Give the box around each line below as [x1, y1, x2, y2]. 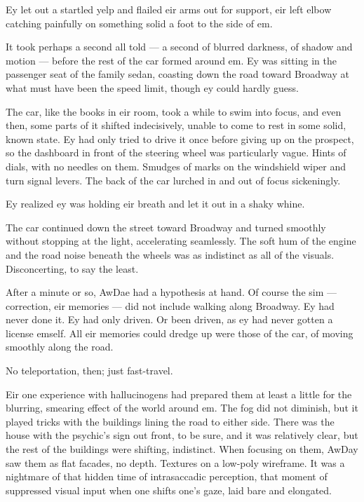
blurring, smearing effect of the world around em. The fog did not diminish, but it [6, 400, 358, 415]
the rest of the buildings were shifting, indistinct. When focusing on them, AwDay [6, 442, 358, 456]
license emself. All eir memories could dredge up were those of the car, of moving [6, 325, 353, 340]
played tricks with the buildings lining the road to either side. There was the [6, 414, 335, 428]
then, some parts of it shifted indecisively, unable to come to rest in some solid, [6, 118, 346, 133]
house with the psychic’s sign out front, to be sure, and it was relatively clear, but [6, 428, 358, 442]
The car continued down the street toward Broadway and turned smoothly [6, 219, 326, 234]
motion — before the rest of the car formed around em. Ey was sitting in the [6, 53, 337, 67]
